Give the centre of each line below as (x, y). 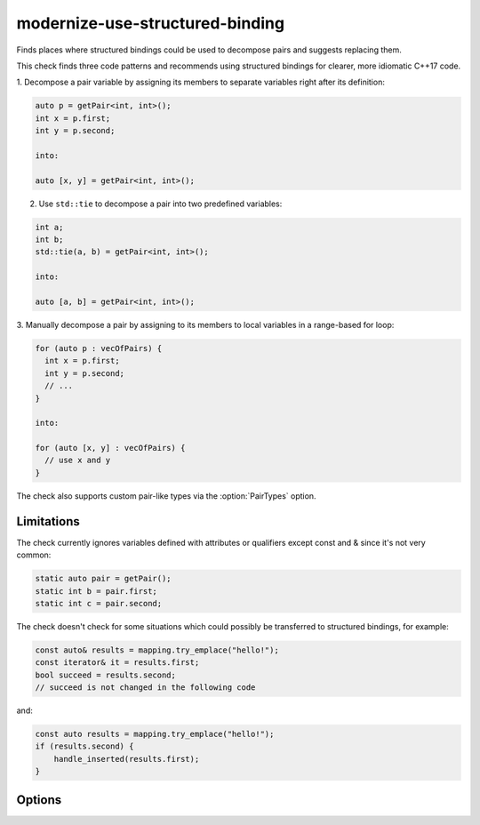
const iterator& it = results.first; (117, 663)
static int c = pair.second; (99, 603)
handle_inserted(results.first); (127, 759)
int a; (49, 227)
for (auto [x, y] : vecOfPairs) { (110, 448)
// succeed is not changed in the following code (145, 688)
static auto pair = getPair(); (104, 579)
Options (39, 800)
